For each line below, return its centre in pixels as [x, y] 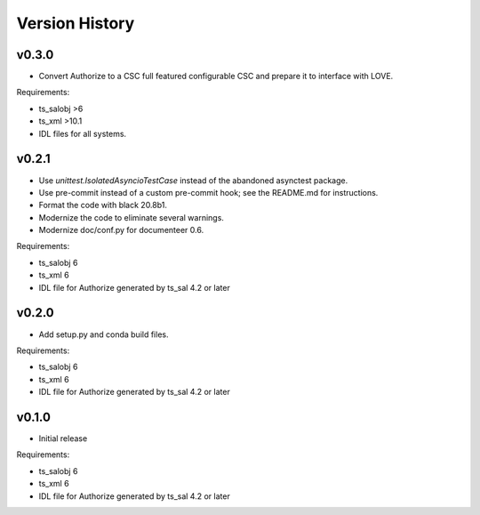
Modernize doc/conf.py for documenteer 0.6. [121, 230]
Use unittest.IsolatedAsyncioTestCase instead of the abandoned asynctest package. [193, 180]
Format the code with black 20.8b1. [103, 205]
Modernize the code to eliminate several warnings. [131, 217]
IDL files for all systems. [83, 133]
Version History [76, 23]
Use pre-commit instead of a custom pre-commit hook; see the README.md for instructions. [208, 192]
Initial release [63, 439]
